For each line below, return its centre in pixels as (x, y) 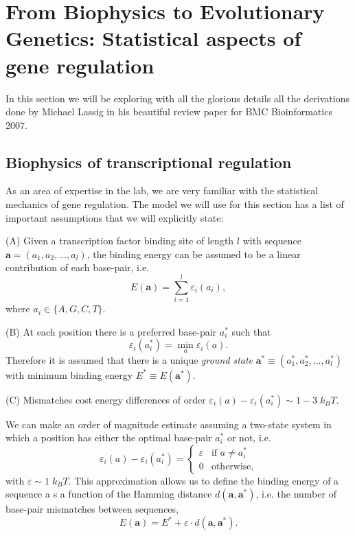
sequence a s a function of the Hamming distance (109, 494)
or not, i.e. (249, 438)
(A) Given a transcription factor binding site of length (120, 241)
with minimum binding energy (69, 374)
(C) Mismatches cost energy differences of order (106, 399)
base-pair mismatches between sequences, (92, 509)
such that (251, 331)
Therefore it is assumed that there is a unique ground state (129, 359)
